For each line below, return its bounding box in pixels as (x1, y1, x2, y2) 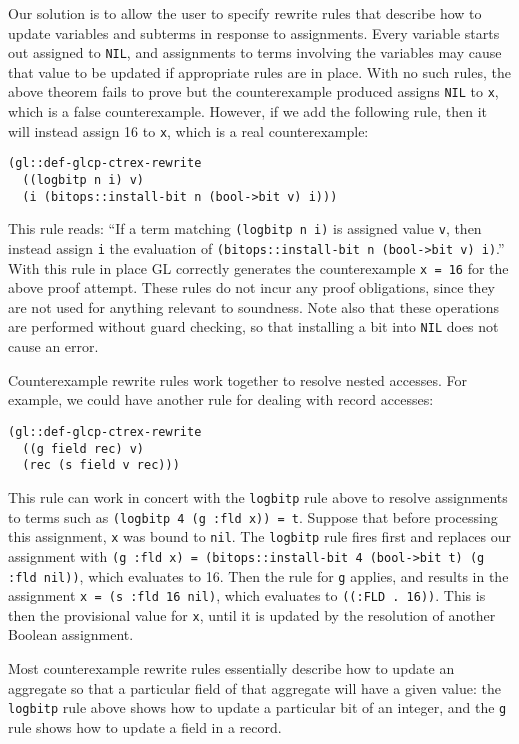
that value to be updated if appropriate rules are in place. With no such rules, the (8, 61, 511, 82)
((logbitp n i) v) (22, 173, 145, 187)
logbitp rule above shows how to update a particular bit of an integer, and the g (8, 697, 507, 718)
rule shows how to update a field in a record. (8, 716, 282, 737)
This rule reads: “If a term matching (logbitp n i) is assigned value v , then (8, 218, 482, 239)
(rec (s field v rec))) (22, 458, 180, 473)
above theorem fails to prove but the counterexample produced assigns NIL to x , (8, 81, 499, 102)
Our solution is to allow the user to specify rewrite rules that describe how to (8, 3, 482, 23)
